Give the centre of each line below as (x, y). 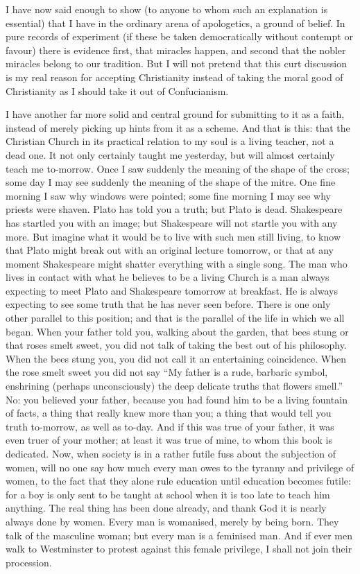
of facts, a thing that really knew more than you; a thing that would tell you (169, 413)
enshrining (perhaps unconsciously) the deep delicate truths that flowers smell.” (174, 386)
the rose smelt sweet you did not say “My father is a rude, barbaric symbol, (167, 372)
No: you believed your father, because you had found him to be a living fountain (177, 399)
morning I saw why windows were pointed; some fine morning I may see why (168, 195)
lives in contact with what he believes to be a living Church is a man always (168, 277)
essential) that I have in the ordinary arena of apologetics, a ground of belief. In (175, 23)
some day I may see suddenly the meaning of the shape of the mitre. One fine (171, 182)
